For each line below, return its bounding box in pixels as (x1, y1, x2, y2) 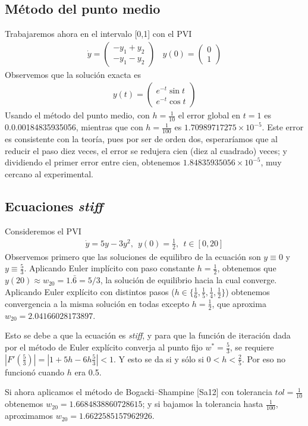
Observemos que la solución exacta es (5, 68, 141, 80)
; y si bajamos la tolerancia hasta (142, 397, 263, 410)
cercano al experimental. (5, 167, 94, 180)
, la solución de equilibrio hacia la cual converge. (100, 274, 277, 286)
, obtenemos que (217, 262, 276, 274)
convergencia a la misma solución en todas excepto (5, 297, 190, 309)
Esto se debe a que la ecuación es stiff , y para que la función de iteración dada (5, 329, 291, 342)
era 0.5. (74, 365, 102, 378)
